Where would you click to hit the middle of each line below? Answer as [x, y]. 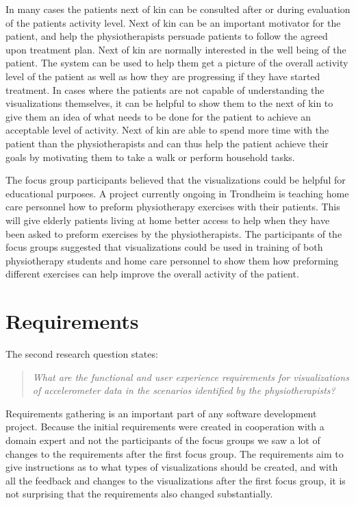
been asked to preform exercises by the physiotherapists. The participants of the [174, 233]
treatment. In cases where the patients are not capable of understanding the [165, 89]
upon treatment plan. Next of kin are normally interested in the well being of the [176, 49]
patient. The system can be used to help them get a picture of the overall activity [177, 63]
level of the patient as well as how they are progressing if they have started [163, 76]
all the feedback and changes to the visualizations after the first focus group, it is [176, 480]
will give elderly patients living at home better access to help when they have [168, 220]
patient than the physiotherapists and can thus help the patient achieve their [167, 143]
